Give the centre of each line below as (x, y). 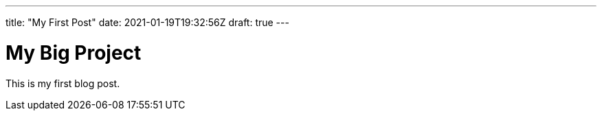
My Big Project (74, 53)
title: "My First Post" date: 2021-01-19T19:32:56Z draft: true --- (147, 22)
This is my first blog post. (63, 83)
